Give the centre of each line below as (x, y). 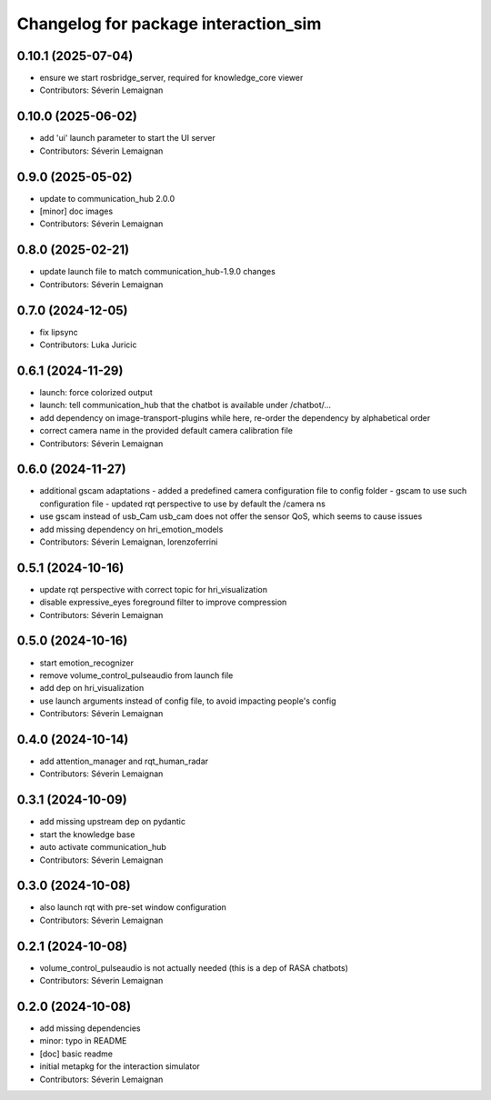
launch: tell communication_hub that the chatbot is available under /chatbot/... (185, 405)
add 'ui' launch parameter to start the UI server (127, 138)
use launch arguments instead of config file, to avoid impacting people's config (188, 701)
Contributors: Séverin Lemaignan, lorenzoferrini (129, 542)
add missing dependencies (90, 1028)
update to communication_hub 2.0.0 (107, 198)
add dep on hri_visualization (92, 688)
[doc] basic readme (76, 1054)
